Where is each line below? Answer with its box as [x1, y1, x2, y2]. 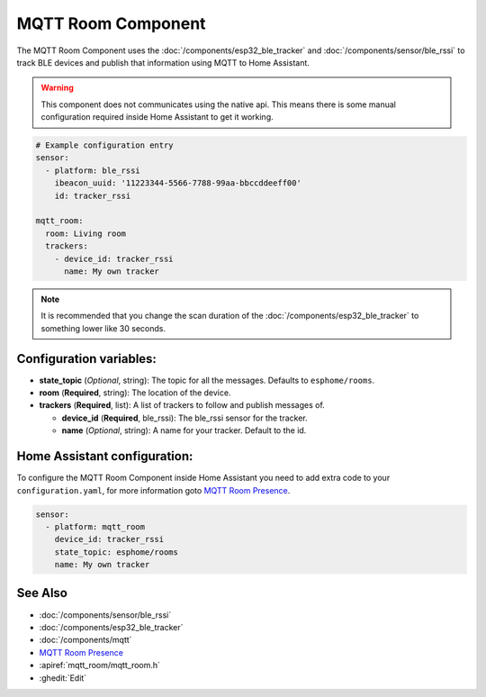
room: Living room [45, 228, 126, 239]
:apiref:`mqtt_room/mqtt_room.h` [39, 660, 161, 671]
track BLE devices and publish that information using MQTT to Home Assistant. [16, 57, 310, 68]
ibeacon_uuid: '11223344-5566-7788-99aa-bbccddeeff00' [54, 178, 301, 188]
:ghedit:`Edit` [39, 672, 87, 683]
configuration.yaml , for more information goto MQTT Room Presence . [16, 484, 291, 495]
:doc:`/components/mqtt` [39, 635, 132, 646]
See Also [16, 585, 67, 601]
